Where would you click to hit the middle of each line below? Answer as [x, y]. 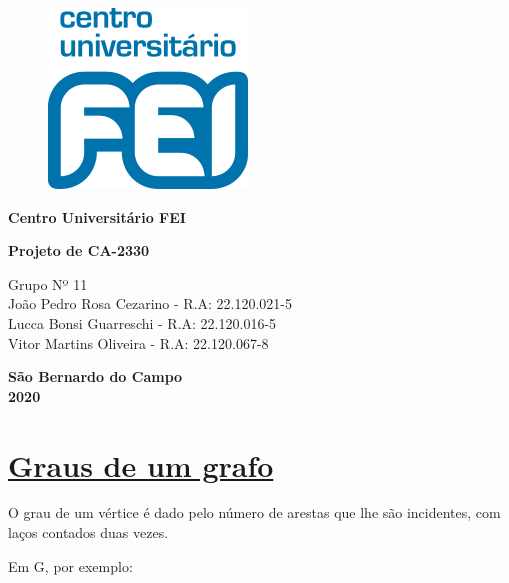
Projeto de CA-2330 [79, 250]
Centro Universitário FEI [97, 216]
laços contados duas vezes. [88, 532]
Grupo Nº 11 [48, 283]
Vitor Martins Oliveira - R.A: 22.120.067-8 [138, 342]
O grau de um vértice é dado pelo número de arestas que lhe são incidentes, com [254, 512]
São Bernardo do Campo [95, 376]
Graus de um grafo [141, 464]
